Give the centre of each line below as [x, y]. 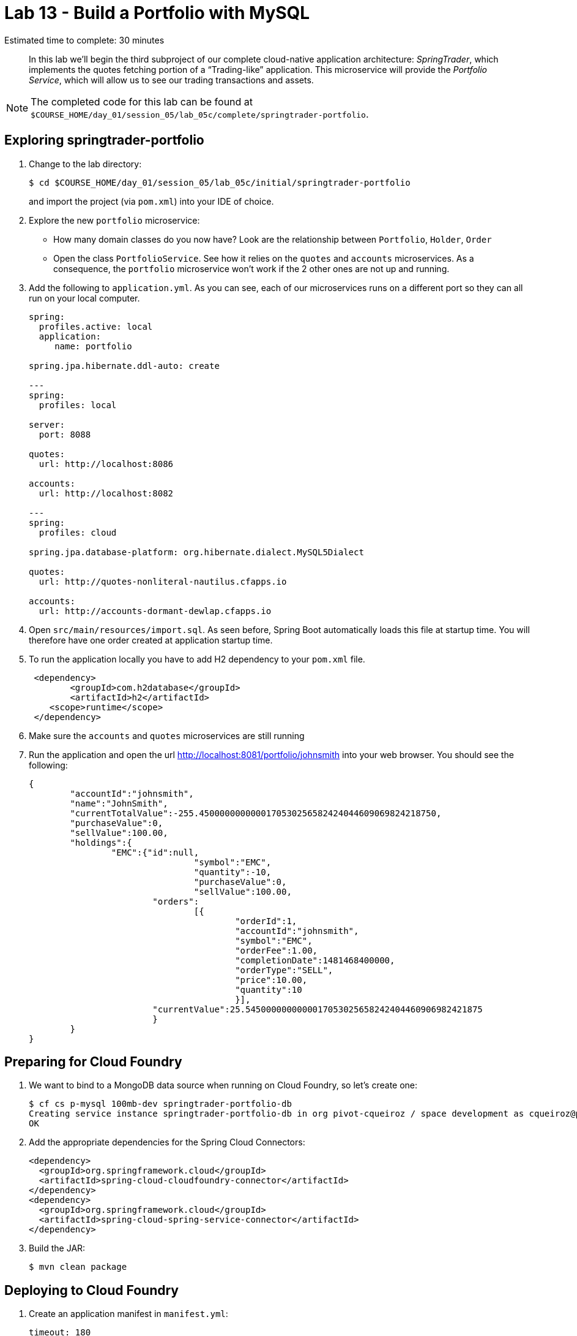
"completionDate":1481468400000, [315, 960]
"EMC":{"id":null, [155, 852]
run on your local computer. [84, 298]
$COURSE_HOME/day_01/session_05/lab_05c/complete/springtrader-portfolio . [200, 114]
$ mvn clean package [78, 1267]
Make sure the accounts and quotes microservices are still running [167, 735]
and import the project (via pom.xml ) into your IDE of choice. [151, 201]
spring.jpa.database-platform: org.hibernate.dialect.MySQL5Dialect [196, 552]
